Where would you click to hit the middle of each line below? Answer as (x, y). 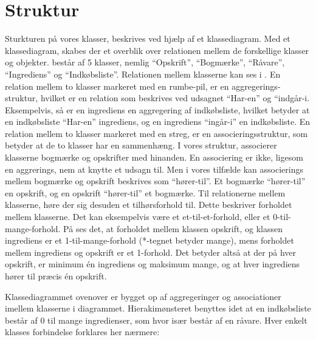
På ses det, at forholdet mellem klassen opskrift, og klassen (173, 228)
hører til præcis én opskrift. (56, 276)
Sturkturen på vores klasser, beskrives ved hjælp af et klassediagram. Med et (148, 38)
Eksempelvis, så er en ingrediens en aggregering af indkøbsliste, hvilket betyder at (157, 109)
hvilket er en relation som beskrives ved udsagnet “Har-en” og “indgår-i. (175, 98)
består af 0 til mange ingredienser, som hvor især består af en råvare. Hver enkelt (156, 320)
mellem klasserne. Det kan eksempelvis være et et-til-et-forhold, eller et (138, 217)
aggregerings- (256, 86)
